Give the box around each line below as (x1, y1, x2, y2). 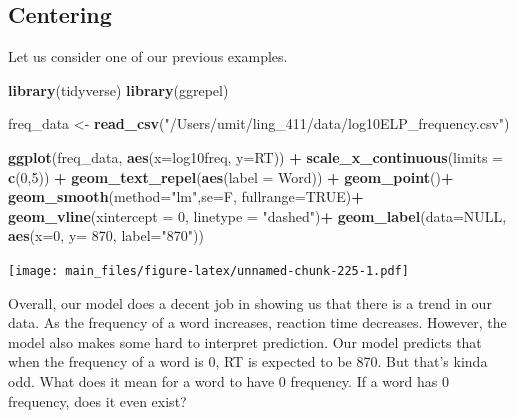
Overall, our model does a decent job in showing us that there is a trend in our (8, 292, 492, 313)
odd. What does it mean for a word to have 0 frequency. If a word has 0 (8, 370, 449, 391)
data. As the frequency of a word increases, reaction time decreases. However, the (8, 312, 507, 333)
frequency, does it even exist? (8, 390, 187, 411)
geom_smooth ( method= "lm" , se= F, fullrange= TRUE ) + (8, 186, 364, 207)
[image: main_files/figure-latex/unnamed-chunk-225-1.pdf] (8, 263, 409, 278)
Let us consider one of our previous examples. (8, 46, 288, 67)
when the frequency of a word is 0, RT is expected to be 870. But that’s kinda (8, 351, 488, 372)
